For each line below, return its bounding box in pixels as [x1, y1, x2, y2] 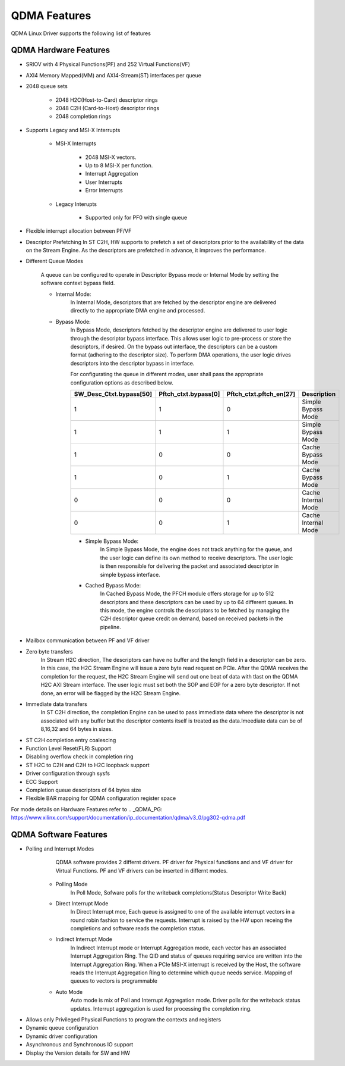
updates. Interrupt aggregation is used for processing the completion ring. [70, 1005, 252, 1012]
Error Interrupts [85, 187, 123, 194]
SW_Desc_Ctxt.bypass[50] [74, 390, 153, 398]
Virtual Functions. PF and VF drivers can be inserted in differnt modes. [55, 867, 228, 874]
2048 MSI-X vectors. [85, 154, 137, 161]
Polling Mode [55, 881, 88, 888]
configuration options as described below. [70, 379, 173, 386]
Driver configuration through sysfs [26, 770, 110, 777]
